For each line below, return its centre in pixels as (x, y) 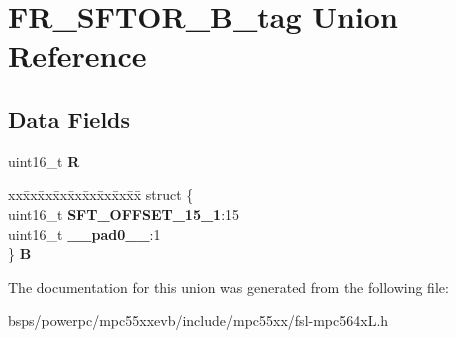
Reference (77, 55)
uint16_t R (44, 160)
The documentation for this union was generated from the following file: (228, 286)
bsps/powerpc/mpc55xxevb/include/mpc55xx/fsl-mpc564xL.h (198, 320)
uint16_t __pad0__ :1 (84, 233)
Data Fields (69, 118)
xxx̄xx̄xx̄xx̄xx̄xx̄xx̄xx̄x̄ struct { (101, 194)
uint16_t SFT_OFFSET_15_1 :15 (124, 213)
